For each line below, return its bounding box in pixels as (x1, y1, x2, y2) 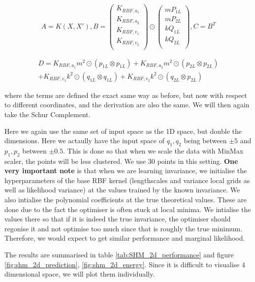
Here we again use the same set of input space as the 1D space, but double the (4, 125, 242, 136)
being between (184, 135, 227, 146)
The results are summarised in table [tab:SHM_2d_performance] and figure (4, 250, 234, 260)
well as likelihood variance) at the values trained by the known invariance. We (4, 185, 240, 195)
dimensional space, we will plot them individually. (4, 269, 155, 279)
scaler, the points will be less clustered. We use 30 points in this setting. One (4, 156, 238, 166)
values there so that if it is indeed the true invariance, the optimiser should (4, 214, 231, 224)
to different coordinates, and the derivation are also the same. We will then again (4, 99, 250, 110)
